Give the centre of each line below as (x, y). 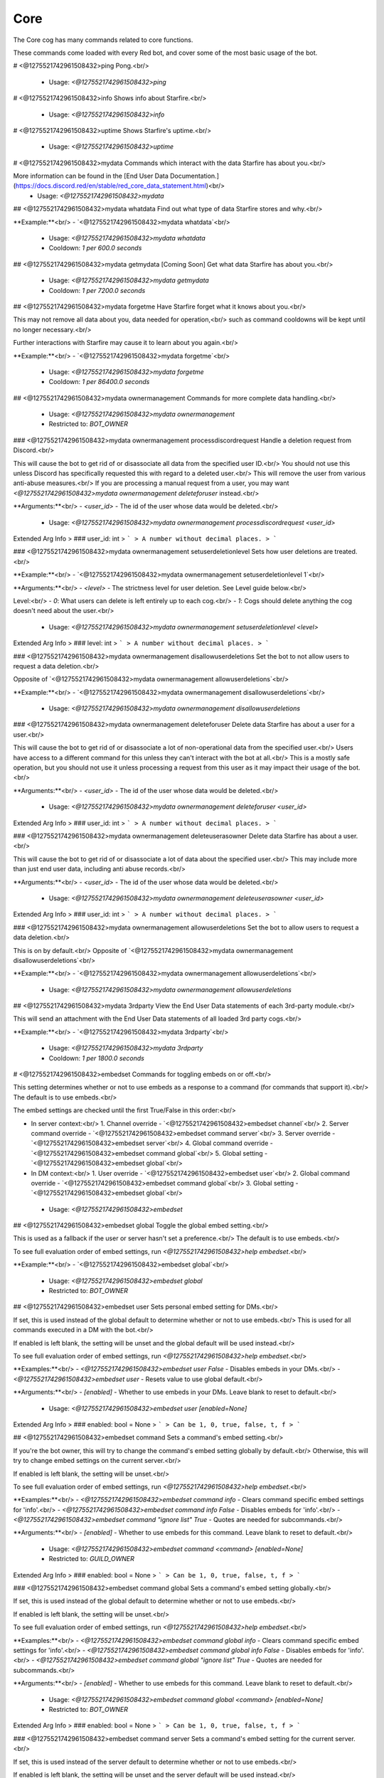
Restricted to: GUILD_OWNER (92, 1559)
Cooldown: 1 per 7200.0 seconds (97, 290)
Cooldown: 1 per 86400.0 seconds (99, 382)
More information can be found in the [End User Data (91, 176)
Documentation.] (194, 176)
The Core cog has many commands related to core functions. (103, 40)
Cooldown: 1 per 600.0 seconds (95, 248)
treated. (346, 552)
